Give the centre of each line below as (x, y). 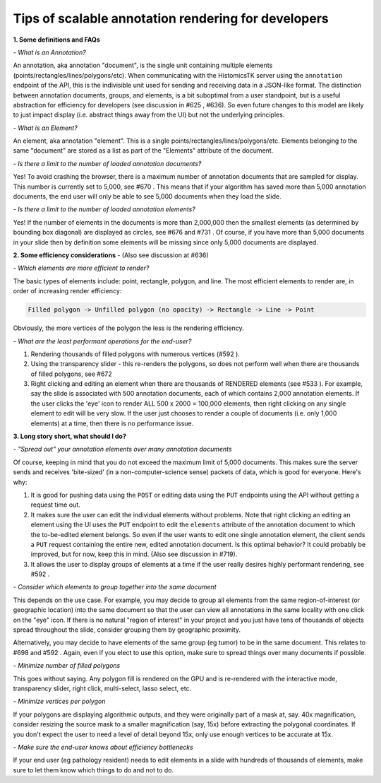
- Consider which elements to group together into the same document (115, 587)
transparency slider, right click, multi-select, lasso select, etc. (102, 688)
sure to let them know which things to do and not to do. (93, 770)
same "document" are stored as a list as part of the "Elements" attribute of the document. (143, 151)
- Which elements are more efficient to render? (81, 268)
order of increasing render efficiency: (67, 291)
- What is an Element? (45, 128)
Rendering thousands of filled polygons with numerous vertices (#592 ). (135, 354)
